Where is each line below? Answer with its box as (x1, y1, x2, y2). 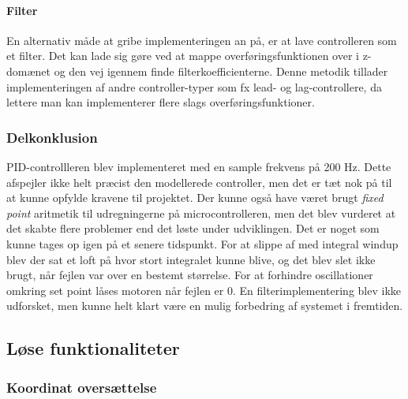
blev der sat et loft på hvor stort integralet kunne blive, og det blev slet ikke (6, 251, 376, 267)
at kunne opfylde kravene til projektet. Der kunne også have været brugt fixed (6, 189, 384, 206)
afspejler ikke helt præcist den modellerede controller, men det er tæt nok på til (6, 173, 392, 190)
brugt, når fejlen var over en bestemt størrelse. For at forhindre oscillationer (6, 267, 373, 283)
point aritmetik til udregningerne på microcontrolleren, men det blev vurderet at (6, 204, 396, 221)
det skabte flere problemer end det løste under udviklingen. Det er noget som (6, 220, 380, 237)
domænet (6, 62, 51, 79)
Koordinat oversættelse (6, 377, 157, 397)
